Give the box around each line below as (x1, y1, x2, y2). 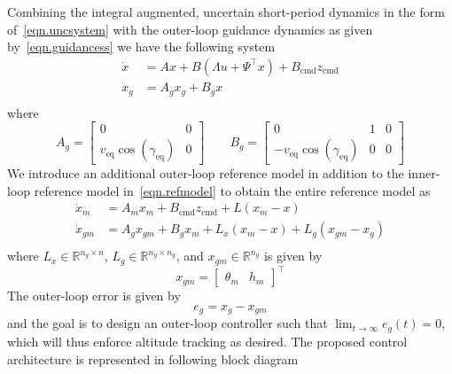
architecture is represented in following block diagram (7, 349, 299, 368)
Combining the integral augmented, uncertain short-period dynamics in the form (7, 3, 445, 20)
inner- (408, 164, 440, 183)
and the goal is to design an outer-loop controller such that (7, 314, 328, 332)
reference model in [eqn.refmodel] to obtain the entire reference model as (34, 181, 431, 199)
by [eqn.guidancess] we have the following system (7, 37, 276, 56)
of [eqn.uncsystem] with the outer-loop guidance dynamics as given (7, 19, 373, 38)
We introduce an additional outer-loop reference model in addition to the (7, 164, 404, 183)
